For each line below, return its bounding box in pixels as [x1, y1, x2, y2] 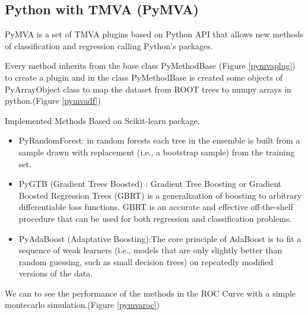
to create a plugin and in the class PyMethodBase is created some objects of [5, 71, 282, 83]
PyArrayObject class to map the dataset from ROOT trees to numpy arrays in [5, 82, 291, 95]
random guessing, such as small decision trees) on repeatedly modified [18, 255, 274, 268]
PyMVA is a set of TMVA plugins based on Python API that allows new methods [5, 28, 304, 40]
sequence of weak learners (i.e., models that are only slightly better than [18, 244, 282, 256]
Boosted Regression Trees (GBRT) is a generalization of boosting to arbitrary [18, 189, 302, 201]
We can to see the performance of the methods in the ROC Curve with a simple [5, 287, 296, 299]
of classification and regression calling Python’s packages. [5, 39, 213, 52]
